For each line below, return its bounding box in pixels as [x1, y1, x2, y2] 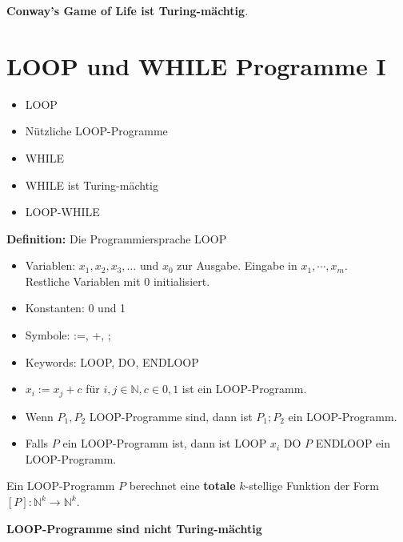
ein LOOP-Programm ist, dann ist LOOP [62, 435, 267, 452]
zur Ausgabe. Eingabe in [177, 257, 297, 274]
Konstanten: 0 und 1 [25, 299, 126, 316]
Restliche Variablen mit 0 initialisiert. [25, 272, 210, 289]
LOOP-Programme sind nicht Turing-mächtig [6, 520, 262, 536]
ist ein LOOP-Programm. [182, 380, 307, 397]
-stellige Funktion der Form [245, 477, 379, 494]
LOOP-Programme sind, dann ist [89, 408, 253, 424]
